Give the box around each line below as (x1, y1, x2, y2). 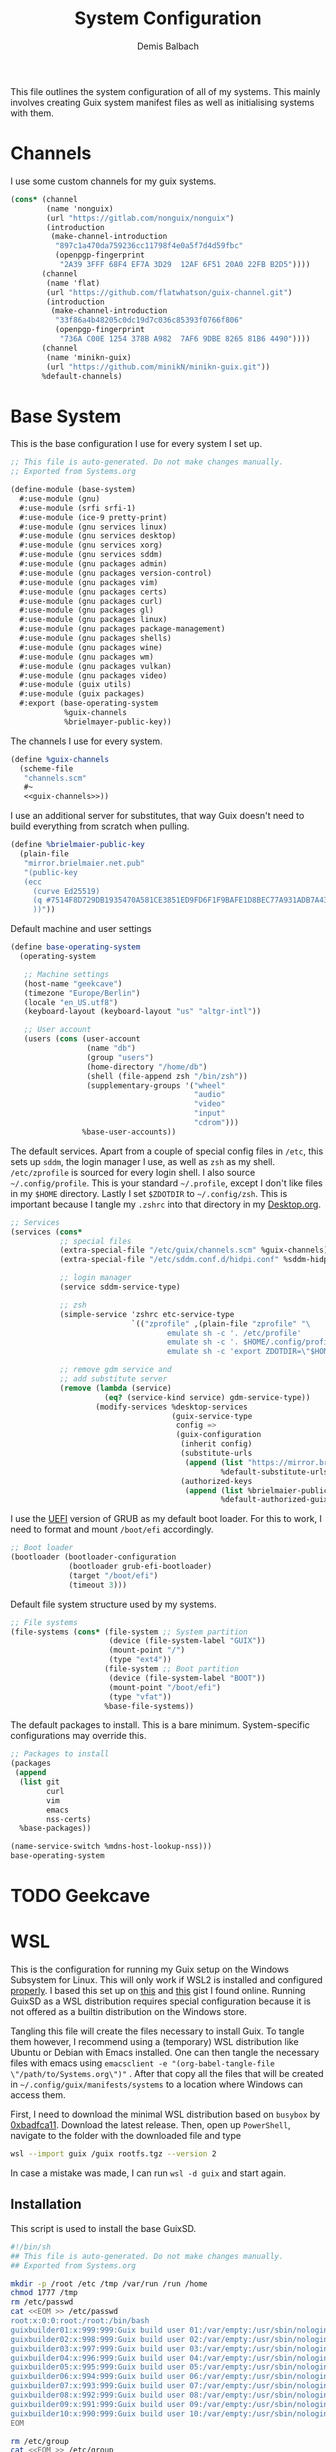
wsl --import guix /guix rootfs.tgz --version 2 (10, 2149, 217, 2159)
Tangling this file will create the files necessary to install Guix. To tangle (10, 2025, 305, 2037)
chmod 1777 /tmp (10, 2288, 78, 2298)
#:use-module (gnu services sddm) (19, 550, 163, 560)
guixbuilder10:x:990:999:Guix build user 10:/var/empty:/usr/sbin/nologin (10, 2408, 329, 2419)
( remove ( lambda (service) (59, 1383, 172, 1393)
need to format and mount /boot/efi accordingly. (10, 1523, 214, 1536)
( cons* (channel (10, 194, 78, 204)
